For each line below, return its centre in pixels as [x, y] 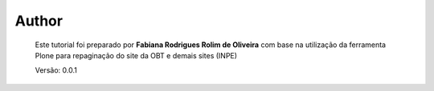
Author [39, 21]
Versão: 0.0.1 [56, 70]
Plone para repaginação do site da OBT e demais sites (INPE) [136, 55]
